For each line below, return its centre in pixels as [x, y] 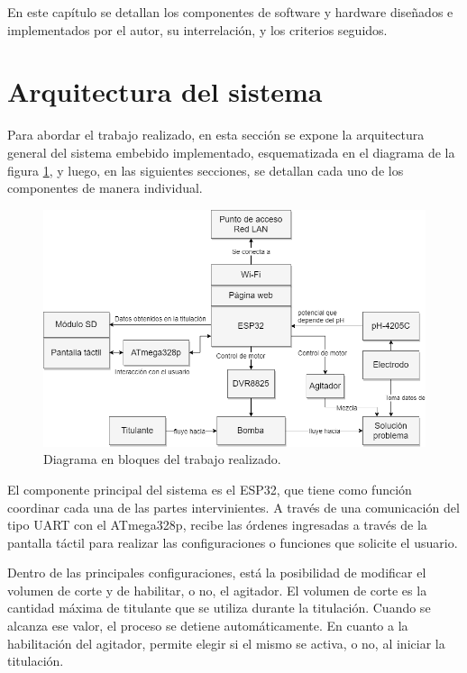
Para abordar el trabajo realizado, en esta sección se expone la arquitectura [216, 135]
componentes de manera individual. [105, 188]
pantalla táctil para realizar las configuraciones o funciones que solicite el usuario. [233, 542]
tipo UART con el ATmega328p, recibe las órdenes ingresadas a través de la [217, 525]
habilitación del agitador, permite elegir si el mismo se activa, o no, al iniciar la [226, 643]
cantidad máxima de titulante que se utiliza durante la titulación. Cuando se [219, 608]
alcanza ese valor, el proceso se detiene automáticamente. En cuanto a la [208, 626]
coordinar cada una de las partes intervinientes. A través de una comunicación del [233, 507]
